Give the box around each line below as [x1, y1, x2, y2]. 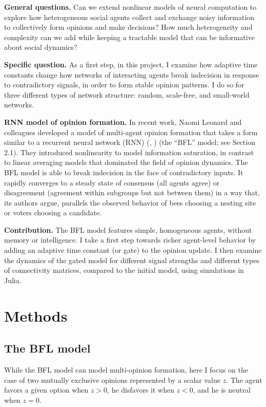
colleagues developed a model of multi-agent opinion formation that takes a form [4, 126, 258, 137]
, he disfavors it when [107, 384, 174, 395]
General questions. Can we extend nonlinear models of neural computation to [4, 2, 257, 12]
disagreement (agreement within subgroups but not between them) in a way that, [4, 187, 260, 198]
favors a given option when [4, 384, 89, 395]
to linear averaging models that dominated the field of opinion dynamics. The [4, 157, 248, 168]
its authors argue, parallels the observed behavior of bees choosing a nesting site [4, 197, 256, 208]
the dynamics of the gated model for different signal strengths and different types [4, 254, 259, 265]
